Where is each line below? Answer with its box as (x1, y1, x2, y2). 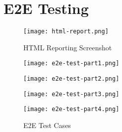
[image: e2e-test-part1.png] (23, 60, 120, 67)
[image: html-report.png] (23, 28, 109, 35)
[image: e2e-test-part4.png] (23, 106, 120, 113)
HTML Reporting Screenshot (23, 42, 112, 52)
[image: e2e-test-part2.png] (23, 75, 120, 83)
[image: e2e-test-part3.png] (23, 90, 120, 98)
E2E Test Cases (23, 120, 71, 130)
